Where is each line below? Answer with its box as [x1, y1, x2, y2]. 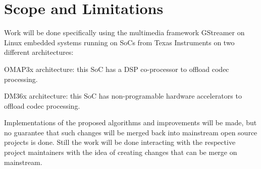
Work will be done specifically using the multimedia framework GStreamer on [4, 27, 245, 38]
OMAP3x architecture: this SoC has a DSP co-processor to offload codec [4, 63, 229, 74]
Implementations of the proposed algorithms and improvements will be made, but [4, 117, 257, 128]
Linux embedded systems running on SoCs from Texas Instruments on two [4, 37, 235, 47]
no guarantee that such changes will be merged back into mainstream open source [4, 127, 257, 137]
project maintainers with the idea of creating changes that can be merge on [4, 147, 237, 157]
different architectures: [4, 47, 74, 57]
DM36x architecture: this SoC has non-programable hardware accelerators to [4, 91, 242, 101]
